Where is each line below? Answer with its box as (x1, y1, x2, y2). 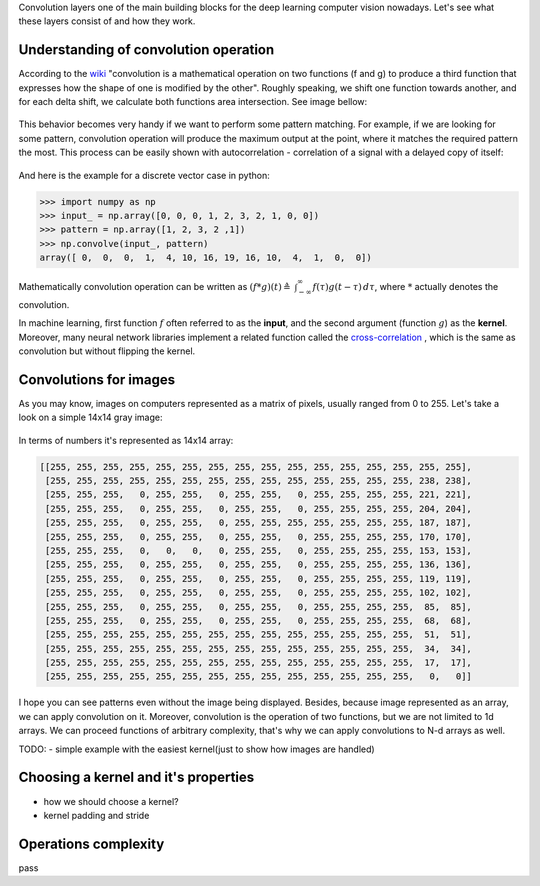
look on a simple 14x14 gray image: (18, 411, 163, 424)
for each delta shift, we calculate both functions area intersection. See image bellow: (18, 96, 368, 108)
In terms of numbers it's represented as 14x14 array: (18, 434, 234, 446)
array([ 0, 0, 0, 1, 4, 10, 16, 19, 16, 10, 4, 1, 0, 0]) (39, 252, 372, 264)
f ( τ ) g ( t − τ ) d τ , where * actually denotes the (312, 280, 499, 292)
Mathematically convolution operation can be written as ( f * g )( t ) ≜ (18, 280, 291, 292)
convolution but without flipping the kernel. (18, 345, 196, 357)
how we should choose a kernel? (43, 795, 179, 807)
